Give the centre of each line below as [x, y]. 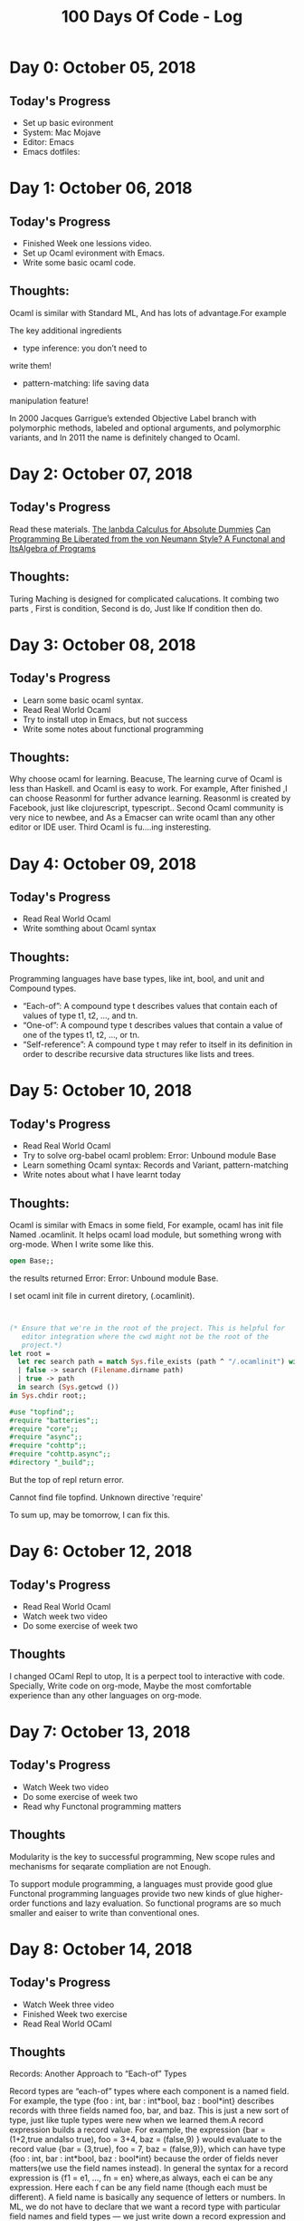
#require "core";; [44, 1428]
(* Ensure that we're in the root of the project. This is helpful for [147, 1328]
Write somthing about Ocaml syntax [89, 928]
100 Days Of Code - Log [152, 17]
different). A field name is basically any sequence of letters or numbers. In [147, 2197]
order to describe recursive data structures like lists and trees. [138, 1054]
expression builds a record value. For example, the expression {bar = [138, 2130]
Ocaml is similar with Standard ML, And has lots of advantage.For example [148, 312]
